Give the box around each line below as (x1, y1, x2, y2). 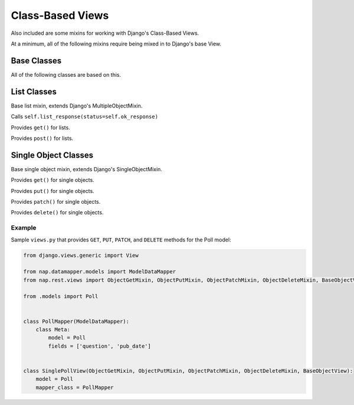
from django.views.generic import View (23, 252, 139, 259)
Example (11, 224, 37, 232)
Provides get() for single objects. (11, 177, 94, 184)
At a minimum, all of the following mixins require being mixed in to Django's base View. (11, 40, 221, 47)
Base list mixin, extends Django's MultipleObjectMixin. (11, 102, 143, 109)
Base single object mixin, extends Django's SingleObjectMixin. (11, 165, 162, 172)
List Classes (11, 86, 57, 97)
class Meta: (35, 326, 71, 333)
